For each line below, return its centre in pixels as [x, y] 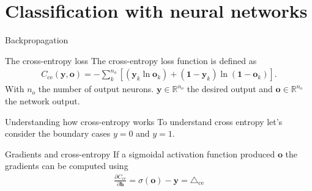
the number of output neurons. [96, 89]
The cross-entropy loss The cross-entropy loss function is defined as [131, 60]
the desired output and [230, 89]
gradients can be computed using [67, 166]
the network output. [43, 100]
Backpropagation [37, 40]
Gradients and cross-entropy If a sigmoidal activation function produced [140, 153]
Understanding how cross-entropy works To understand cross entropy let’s [144, 121]
